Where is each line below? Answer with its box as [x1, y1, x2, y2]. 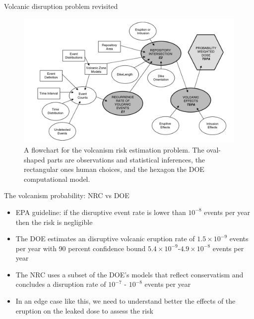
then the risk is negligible [15, 216, 93, 227]
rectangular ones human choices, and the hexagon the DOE [24, 164, 204, 174]
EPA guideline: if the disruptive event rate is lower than [15, 207, 186, 217]
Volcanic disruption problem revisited [4, 1, 118, 11]
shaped [24, 154, 45, 164]
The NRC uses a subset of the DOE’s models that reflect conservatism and [15, 269, 244, 279]
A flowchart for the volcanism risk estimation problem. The [24, 144, 204, 155]
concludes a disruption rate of [15, 279, 106, 289]
